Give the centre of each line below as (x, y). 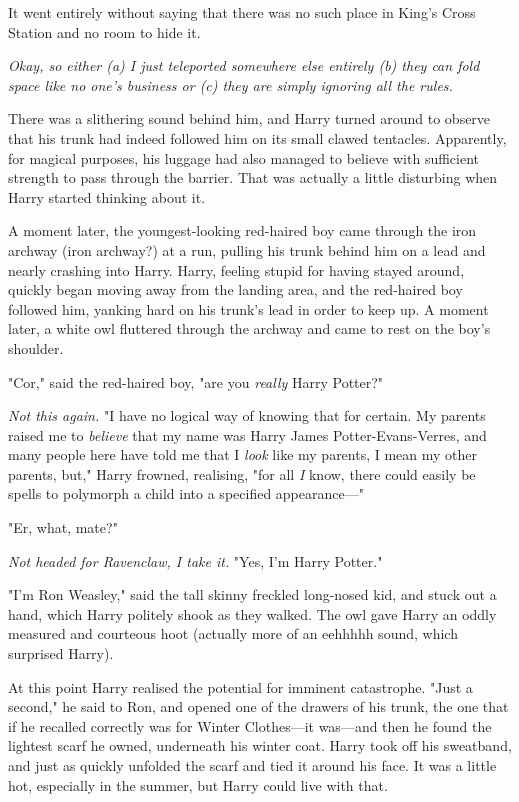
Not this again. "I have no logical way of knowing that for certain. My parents (247, 415)
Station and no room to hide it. (104, 31)
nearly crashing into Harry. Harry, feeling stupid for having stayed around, (236, 269)
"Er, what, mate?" (63, 527)
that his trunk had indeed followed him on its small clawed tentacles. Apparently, (257, 137)
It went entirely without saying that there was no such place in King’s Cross (242, 12)
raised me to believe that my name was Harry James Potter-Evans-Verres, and (247, 434)
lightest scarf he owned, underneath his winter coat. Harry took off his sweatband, (260, 745)
